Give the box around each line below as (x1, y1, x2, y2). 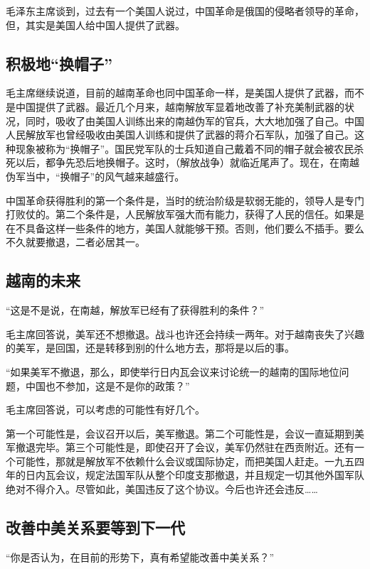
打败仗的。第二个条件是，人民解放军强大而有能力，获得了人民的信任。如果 (6, 207, 354, 222)
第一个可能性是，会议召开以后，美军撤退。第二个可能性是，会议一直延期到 (6, 426, 354, 440)
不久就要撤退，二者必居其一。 (6, 234, 145, 249)
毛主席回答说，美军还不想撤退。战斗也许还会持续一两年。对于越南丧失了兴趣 (6, 326, 364, 341)
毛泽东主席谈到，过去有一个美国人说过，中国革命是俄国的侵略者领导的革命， (6, 4, 364, 18)
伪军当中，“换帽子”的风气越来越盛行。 (6, 168, 185, 183)
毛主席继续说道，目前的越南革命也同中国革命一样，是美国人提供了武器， (6, 85, 344, 100)
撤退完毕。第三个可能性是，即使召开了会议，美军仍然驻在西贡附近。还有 (15, 440, 354, 455)
